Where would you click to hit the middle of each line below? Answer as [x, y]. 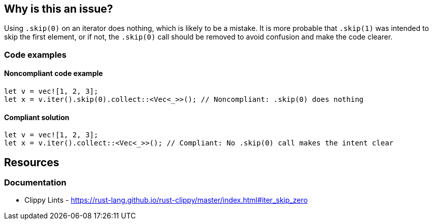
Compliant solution [37, 117]
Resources [32, 162]
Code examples [36, 54]
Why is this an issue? [59, 9]
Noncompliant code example [54, 73]
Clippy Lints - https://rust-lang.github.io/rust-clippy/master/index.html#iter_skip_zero [166, 200]
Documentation [35, 183]
